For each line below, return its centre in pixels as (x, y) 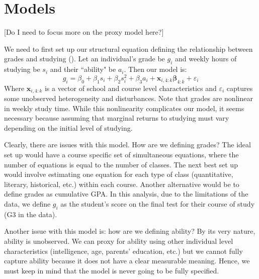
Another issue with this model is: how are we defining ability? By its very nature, (130, 231)
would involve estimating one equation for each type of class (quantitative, (119, 174)
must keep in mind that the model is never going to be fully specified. (112, 270)
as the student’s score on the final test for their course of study (158, 203)
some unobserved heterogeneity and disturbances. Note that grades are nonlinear (128, 98)
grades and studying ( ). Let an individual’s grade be (84, 59)
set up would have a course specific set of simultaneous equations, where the (121, 154)
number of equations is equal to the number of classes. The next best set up (121, 164)
